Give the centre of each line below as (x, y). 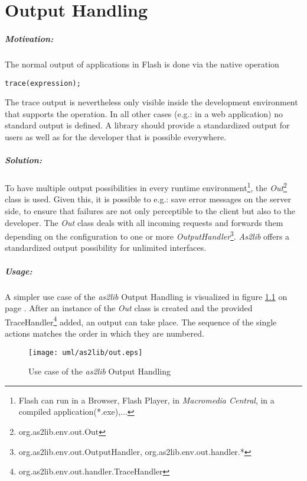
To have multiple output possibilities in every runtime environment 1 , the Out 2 (146, 187)
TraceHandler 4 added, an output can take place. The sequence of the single (141, 321)
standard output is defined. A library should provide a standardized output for (147, 125)
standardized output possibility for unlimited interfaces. (106, 248)
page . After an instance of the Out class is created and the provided (129, 308)
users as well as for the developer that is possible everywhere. (116, 136)
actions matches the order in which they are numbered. (104, 333)
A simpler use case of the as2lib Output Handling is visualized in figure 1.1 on (146, 296)
